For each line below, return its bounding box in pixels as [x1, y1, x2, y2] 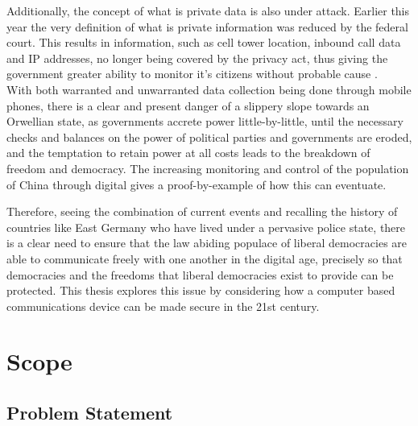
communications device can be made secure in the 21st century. [6, 297, 320, 314]
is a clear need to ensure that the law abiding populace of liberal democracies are [6, 234, 408, 251]
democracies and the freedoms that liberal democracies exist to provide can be [6, 266, 394, 283]
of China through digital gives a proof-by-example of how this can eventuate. [6, 176, 387, 192]
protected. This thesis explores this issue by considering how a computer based [6, 282, 395, 299]
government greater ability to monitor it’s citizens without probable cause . [6, 65, 378, 82]
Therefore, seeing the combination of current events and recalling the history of [6, 203, 398, 220]
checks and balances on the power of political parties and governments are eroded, [6, 128, 412, 145]
